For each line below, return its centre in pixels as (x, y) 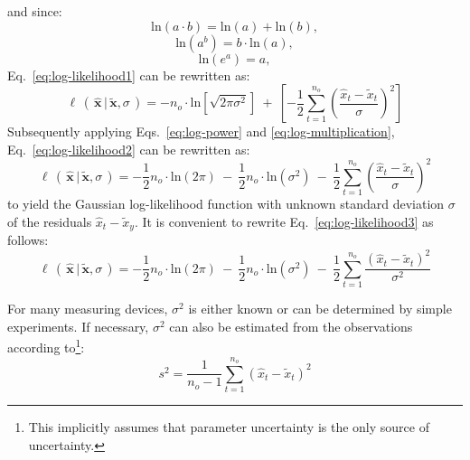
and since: (35, 11)
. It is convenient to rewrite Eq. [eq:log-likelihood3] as (284, 221)
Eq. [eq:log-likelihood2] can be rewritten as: (129, 149)
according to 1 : (46, 346)
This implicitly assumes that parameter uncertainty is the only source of (229, 427)
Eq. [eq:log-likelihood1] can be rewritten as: (129, 75)
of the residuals (50, 221)
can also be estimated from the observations (291, 326)
